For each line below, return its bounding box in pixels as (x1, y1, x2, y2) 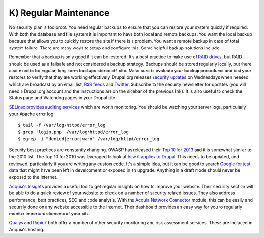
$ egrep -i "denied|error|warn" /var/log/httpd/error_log (18, 136, 160, 142)
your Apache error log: (9, 111, 55, 117)
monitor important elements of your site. (9, 211, 90, 216)
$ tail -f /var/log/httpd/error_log (18, 122, 106, 128)
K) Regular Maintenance (9, 7, 110, 18)
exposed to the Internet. (9, 174, 58, 180)
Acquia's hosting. (9, 227, 44, 233)
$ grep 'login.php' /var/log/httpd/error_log (18, 129, 129, 135)
